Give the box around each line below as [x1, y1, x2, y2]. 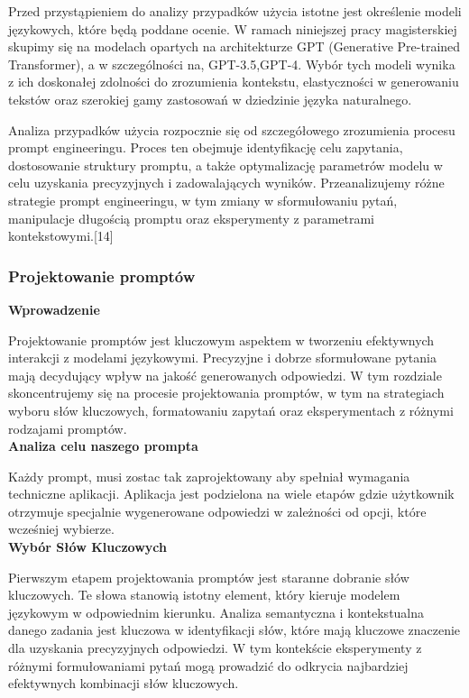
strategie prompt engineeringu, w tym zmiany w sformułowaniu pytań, [8, 190, 398, 209]
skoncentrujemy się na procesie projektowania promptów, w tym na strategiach [8, 383, 445, 402]
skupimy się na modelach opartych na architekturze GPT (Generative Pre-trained [8, 37, 461, 56]
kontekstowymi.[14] [8, 226, 114, 245]
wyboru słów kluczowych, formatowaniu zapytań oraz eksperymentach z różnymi [8, 400, 454, 419]
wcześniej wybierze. [8, 519, 115, 538]
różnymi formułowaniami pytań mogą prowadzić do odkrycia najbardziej [8, 656, 409, 675]
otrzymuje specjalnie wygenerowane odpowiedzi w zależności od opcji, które [8, 501, 427, 520]
